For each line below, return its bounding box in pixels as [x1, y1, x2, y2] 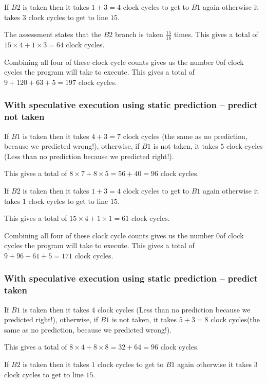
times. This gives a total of [174, 29, 258, 40]
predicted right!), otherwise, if [4, 314, 98, 325]
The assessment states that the [4, 29, 102, 40]
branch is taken [115, 29, 163, 40]
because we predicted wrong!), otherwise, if [4, 141, 140, 151]
